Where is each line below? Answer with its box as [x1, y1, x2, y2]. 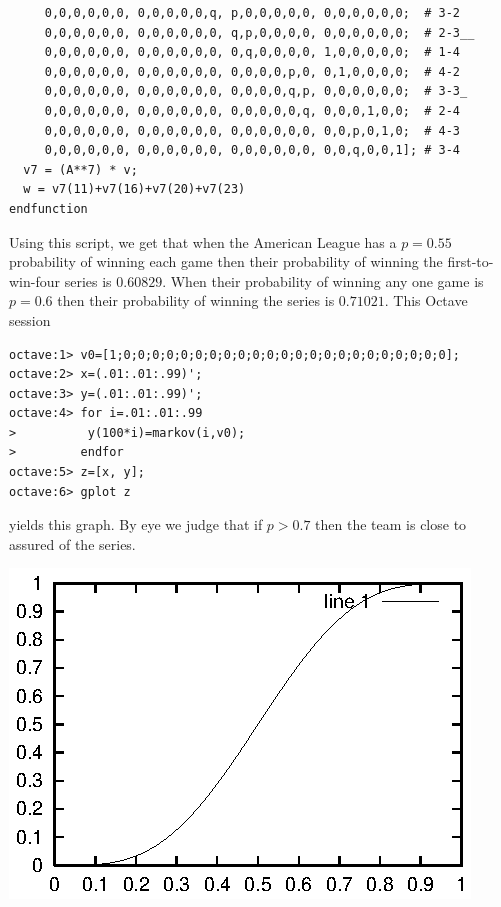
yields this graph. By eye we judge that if [9, 514, 263, 535]
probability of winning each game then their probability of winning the [9, 251, 443, 272]
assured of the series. [9, 533, 136, 554]
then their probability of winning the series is [57, 290, 335, 311]
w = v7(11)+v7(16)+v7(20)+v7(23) [23, 182, 246, 197]
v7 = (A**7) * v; [23, 162, 138, 177]
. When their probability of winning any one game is [162, 270, 484, 291]
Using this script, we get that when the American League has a [9, 231, 397, 252]
